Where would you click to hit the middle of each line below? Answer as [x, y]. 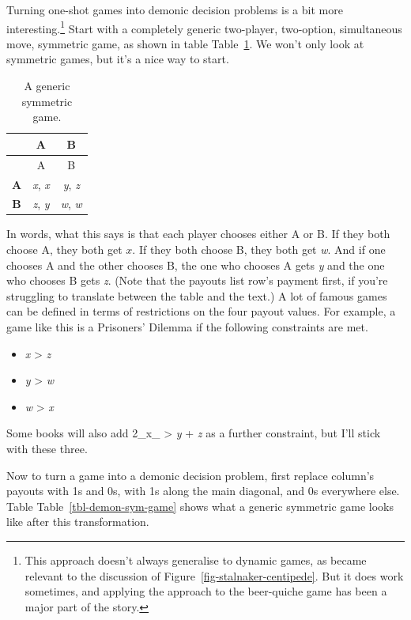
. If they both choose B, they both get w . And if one [259, 250]
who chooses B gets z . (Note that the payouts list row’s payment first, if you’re [197, 280]
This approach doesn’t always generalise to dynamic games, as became [196, 560]
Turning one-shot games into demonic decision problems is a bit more [175, 9]
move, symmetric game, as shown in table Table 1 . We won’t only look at [185, 43]
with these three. [47, 448]
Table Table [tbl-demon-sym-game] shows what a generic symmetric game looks [200, 506]
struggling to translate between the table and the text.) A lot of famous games [197, 295]
